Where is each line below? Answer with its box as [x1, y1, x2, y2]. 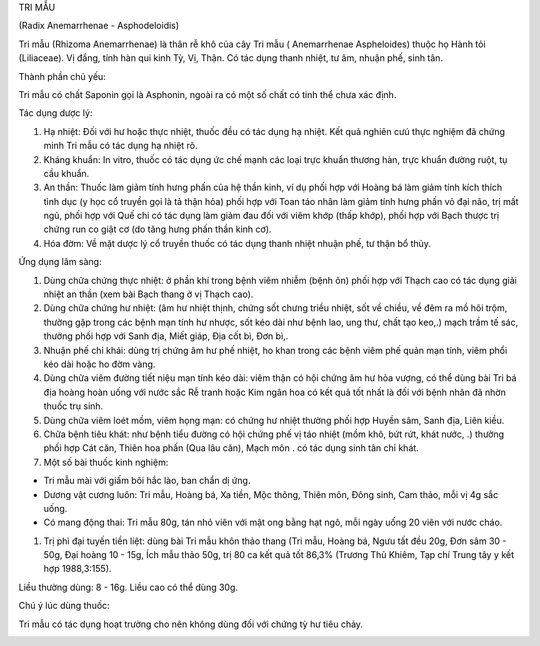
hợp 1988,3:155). [43, 563, 112, 575]
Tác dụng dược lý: [18, 107, 93, 119]
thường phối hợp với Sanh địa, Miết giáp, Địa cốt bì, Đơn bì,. [43, 330, 289, 342]
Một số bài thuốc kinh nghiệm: [43, 456, 169, 468]
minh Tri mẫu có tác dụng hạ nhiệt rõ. [43, 140, 199, 152]
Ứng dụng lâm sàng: [18, 256, 102, 268]
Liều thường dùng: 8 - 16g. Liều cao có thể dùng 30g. [18, 581, 239, 593]
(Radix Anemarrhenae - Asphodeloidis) [18, 20, 180, 32]
